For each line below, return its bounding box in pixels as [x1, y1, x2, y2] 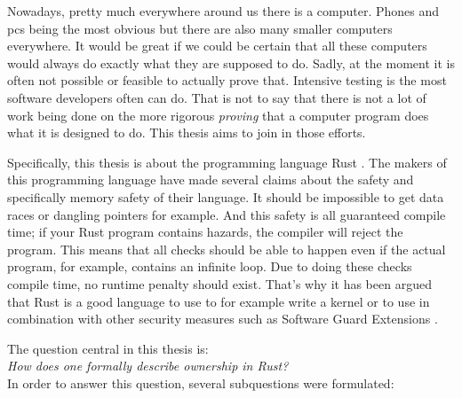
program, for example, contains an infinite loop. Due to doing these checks [7, 257, 412, 276]
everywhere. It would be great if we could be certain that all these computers [7, 36, 427, 55]
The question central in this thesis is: [7, 339, 209, 357]
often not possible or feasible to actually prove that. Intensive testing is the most [7, 71, 447, 90]
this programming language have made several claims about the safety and [7, 170, 414, 189]
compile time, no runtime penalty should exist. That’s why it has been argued [7, 274, 432, 293]
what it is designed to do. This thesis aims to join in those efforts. [7, 123, 366, 142]
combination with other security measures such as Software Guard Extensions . [7, 309, 438, 328]
